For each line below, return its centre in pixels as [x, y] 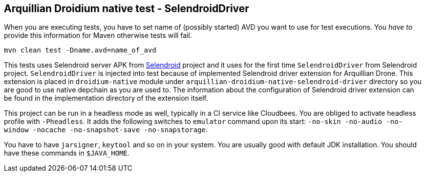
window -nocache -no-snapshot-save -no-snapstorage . [106, 130]
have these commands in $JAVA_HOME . [67, 153]
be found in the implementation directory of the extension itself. [106, 98]
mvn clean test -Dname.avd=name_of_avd [80, 50]
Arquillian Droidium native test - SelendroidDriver [127, 9]
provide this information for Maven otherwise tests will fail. [98, 35]
